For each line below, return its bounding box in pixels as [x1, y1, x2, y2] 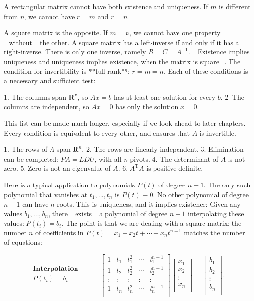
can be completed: [4, 153, 58, 163]
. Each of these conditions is [163, 66, 248, 76]
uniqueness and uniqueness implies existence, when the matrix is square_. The [4, 56, 241, 66]
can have [22, 199, 49, 209]
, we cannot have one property [129, 27, 221, 38]
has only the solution [115, 101, 178, 112]
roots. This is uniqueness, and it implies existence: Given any [57, 199, 241, 209]
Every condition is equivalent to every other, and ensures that [4, 127, 190, 138]
